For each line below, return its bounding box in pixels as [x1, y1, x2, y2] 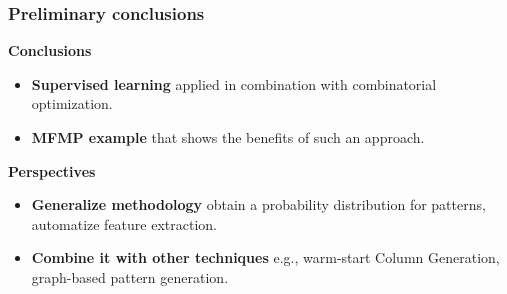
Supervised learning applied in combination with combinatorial [31, 73, 437, 94]
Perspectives [8, 160, 96, 181]
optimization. [31, 93, 113, 114]
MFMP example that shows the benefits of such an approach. [31, 127, 425, 147]
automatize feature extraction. [31, 213, 217, 234]
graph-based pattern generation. [31, 266, 229, 287]
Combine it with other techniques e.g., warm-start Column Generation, [31, 247, 500, 268]
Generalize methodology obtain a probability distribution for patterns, [31, 194, 486, 215]
